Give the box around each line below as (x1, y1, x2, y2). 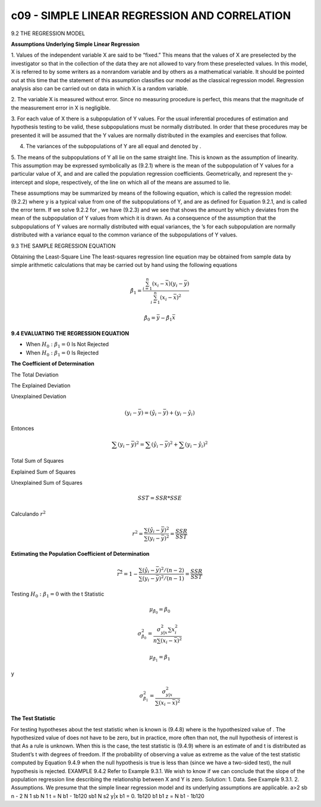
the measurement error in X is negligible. (11, 104, 111, 111)
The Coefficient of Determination (11, 360, 95, 367)
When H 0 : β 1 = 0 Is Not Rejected (26, 341, 109, 350)
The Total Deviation (11, 371, 59, 378)
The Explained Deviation (11, 382, 71, 389)
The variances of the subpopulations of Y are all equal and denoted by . (26, 143, 202, 150)
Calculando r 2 (11, 509, 46, 518)
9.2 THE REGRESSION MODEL (11, 30, 86, 37)
